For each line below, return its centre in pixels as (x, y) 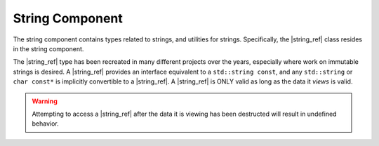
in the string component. (48, 48)
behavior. (45, 124)
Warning (45, 101)
